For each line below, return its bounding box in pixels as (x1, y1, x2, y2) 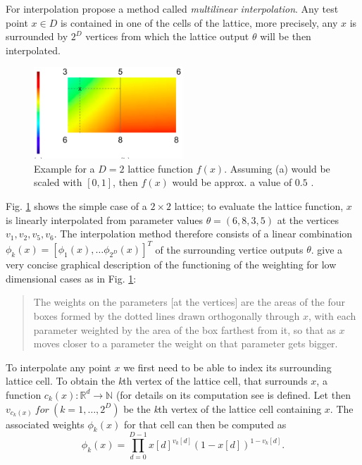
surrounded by (6, 29, 68, 44)
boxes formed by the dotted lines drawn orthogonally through (33, 309, 300, 323)
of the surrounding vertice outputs (155, 242, 304, 256)
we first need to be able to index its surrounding (123, 359, 332, 374)
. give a (311, 242, 343, 256)
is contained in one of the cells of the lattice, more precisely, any (60, 15, 338, 30)
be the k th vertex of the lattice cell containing (123, 401, 322, 416)
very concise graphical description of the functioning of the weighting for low (6, 257, 337, 272)
